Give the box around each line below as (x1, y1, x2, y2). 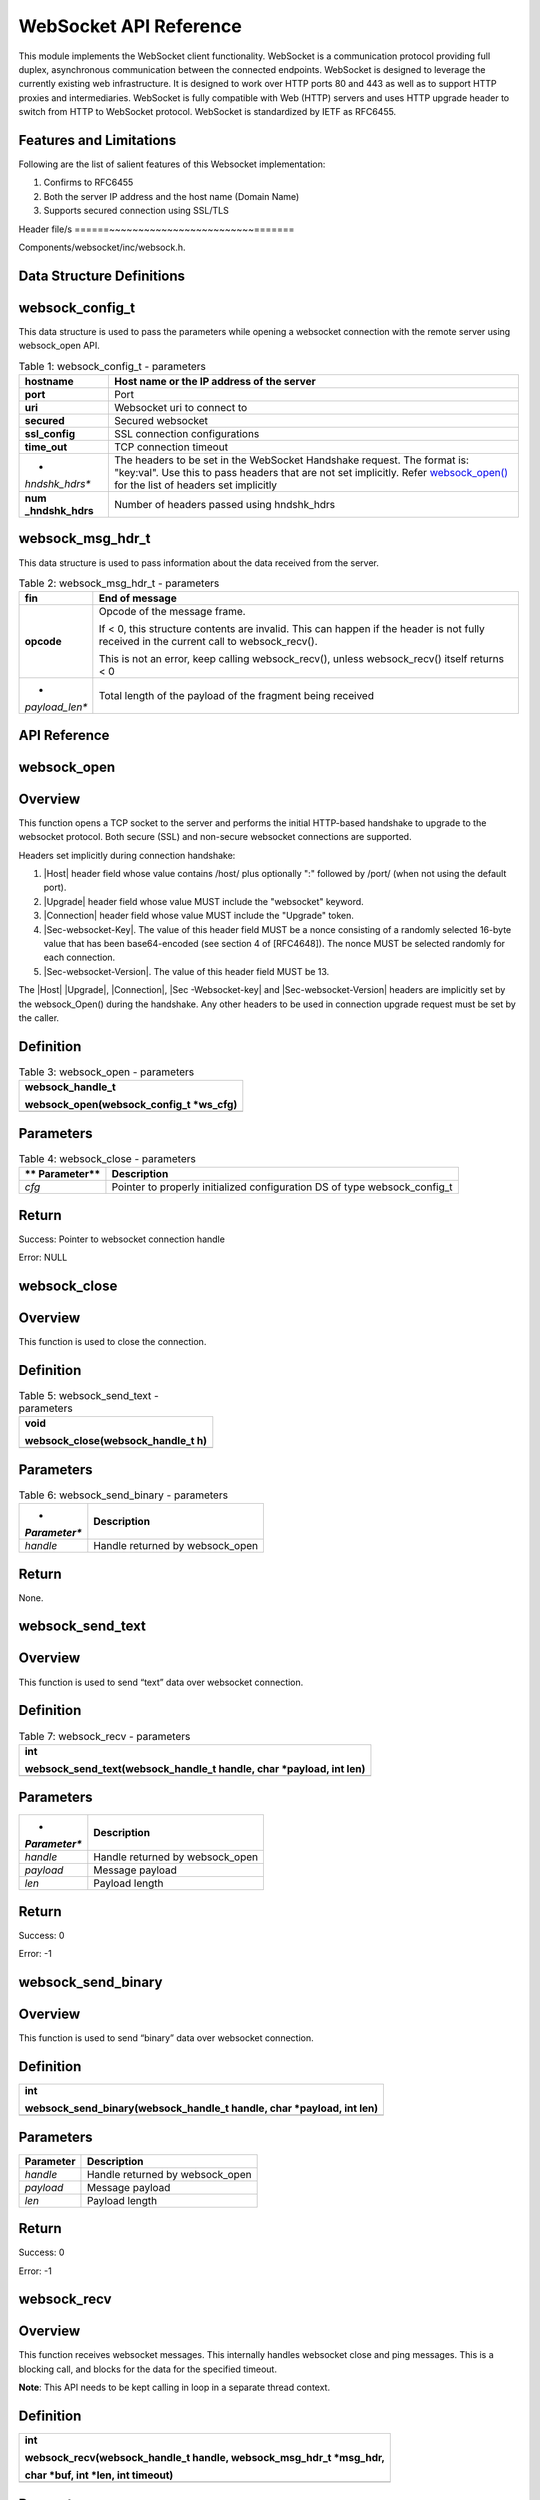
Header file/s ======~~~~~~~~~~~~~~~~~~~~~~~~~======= (18, 223, 295, 235)
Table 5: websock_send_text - (18, 1389, 159, 1403)
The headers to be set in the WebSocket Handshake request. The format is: (113, 453, 470, 467)
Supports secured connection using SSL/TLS (43, 205, 229, 217)
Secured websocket (113, 414, 209, 428)
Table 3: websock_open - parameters (18, 1065, 195, 1079)
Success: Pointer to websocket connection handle (18, 1233, 225, 1245)
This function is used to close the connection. (18, 1335, 207, 1347)
